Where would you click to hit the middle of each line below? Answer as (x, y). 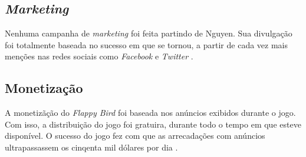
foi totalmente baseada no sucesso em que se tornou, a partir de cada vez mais (147, 44)
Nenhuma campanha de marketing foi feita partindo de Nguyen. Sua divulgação (149, 33)
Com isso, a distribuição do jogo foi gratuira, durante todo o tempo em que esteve (153, 124)
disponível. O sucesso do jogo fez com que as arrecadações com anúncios (135, 136)
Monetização (44, 88)
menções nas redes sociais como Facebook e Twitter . (99, 56)
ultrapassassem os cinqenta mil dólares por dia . (91, 147)
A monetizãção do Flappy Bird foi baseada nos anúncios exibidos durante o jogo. (150, 113)
